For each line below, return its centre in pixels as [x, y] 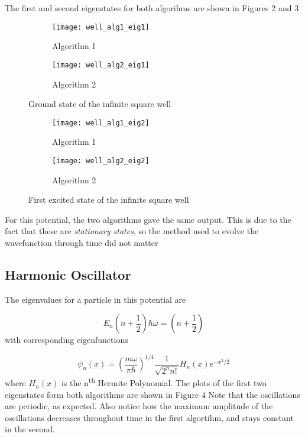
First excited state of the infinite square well [109, 200]
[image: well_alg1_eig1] [101, 27]
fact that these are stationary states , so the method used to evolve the [132, 231]
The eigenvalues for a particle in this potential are [95, 299]
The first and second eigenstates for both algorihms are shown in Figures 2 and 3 [152, 8]
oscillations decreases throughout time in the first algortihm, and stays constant [149, 417]
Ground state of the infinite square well [100, 104]
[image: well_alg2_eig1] [101, 65]
